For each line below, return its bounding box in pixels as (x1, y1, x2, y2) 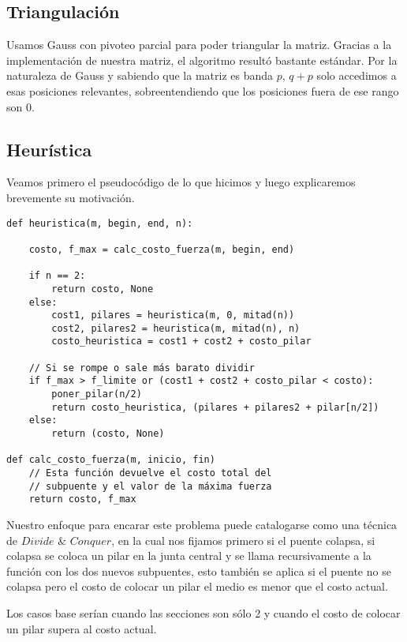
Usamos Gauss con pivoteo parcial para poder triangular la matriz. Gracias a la (6, 36, 392, 53)
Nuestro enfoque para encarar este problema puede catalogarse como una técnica (6, 516, 398, 532)
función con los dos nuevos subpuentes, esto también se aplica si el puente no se (6, 562, 391, 579)
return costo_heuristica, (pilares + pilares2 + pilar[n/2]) (51, 401, 379, 413)
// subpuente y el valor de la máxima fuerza (28, 480, 272, 492)
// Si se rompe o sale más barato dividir (28, 362, 255, 374)
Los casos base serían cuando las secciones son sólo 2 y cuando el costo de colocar (6, 604, 401, 621)
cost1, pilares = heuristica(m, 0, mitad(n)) (51, 310, 295, 321)
